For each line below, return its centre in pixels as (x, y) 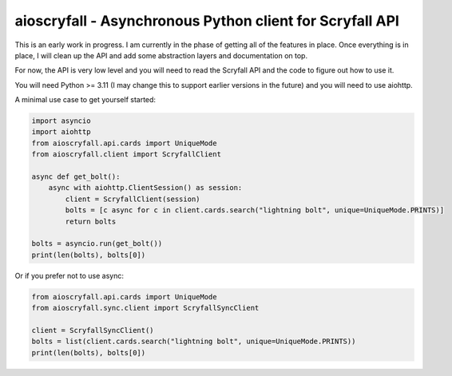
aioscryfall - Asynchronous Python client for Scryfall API (207, 21)
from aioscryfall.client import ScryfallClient (126, 154)
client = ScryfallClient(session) (133, 199)
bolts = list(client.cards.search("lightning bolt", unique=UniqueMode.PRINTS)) (194, 342)
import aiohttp (61, 132)
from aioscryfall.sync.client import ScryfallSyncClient (145, 308)
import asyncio (61, 121)
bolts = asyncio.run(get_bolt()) (97, 244)
